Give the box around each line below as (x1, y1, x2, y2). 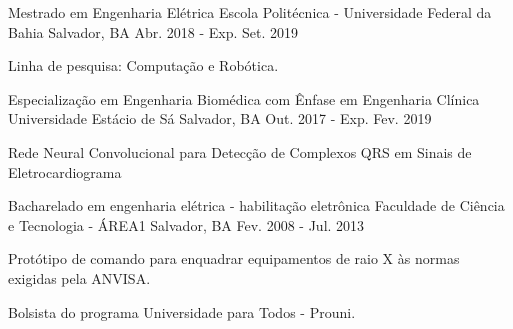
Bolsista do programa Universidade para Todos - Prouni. (8, 301, 356, 322)
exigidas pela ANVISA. (8, 267, 151, 288)
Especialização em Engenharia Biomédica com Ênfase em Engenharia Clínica (8, 88, 480, 109)
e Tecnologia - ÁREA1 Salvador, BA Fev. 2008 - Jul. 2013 (8, 214, 365, 235)
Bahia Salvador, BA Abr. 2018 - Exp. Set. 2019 (8, 21, 299, 42)
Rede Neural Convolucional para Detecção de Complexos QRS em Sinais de (8, 141, 472, 162)
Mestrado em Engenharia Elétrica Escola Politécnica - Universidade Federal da (8, 2, 492, 22)
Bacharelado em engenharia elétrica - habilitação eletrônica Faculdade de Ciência (8, 195, 505, 216)
